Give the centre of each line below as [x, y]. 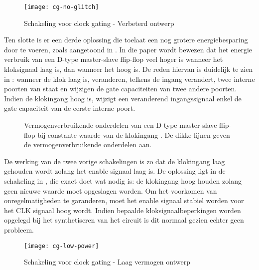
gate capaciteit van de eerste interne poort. [70, 108]
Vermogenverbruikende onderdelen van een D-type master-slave [121, 125]
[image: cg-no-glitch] [62, 7]
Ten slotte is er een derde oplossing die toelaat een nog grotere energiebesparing [126, 40]
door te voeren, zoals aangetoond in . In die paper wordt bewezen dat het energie [128, 49]
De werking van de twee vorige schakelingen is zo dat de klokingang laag [115, 161]
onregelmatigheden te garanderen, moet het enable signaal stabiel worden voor [124, 200]
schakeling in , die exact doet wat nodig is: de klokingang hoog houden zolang [123, 180]
